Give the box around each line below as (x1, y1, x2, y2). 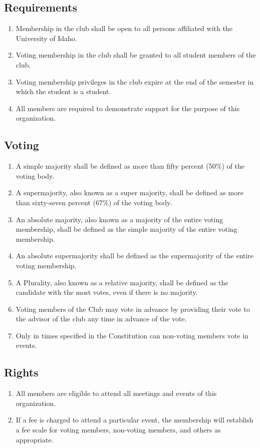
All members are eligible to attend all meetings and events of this (16, 388, 217, 398)
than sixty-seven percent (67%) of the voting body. (16, 197, 172, 207)
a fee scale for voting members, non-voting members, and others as (16, 424, 221, 435)
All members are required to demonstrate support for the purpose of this (16, 103, 240, 113)
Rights (4, 364, 39, 380)
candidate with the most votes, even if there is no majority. (16, 287, 198, 297)
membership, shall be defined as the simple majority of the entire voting (16, 224, 237, 234)
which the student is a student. (16, 86, 111, 97)
